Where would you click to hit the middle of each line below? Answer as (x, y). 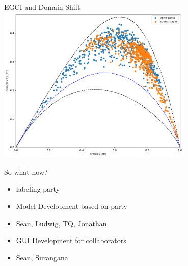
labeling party (38, 189)
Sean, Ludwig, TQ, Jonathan (61, 223)
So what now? (26, 171)
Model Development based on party (72, 206)
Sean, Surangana (42, 257)
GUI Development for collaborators (71, 240)
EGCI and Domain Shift (42, 7)
